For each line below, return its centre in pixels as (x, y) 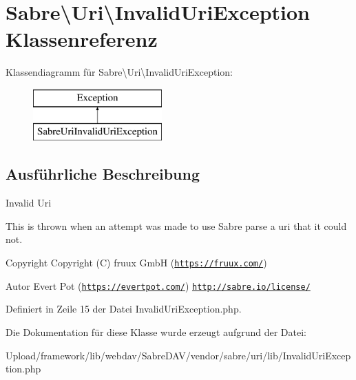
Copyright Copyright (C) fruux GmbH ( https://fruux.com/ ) (136, 263)
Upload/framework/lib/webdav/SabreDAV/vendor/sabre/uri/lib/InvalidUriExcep (178, 355)
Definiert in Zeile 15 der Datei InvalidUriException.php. (124, 309)
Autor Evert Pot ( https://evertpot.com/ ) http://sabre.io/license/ (158, 285)
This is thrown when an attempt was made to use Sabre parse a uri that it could (176, 225)
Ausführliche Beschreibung (103, 174)
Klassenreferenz (82, 39)
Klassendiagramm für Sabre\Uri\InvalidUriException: (119, 72)
